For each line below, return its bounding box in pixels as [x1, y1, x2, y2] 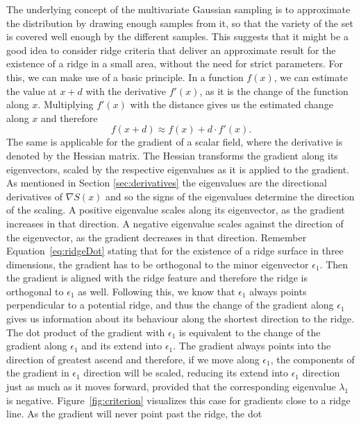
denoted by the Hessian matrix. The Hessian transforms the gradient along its [6, 148, 338, 162]
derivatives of [6, 189, 63, 203]
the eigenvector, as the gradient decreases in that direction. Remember [6, 229, 307, 244]
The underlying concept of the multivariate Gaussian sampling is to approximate [6, 2, 351, 16]
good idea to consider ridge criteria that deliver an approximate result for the [6, 42, 336, 57]
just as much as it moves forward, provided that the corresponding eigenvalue [6, 379, 336, 394]
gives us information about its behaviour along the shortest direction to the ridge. [6, 311, 355, 326]
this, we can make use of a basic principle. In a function [6, 69, 244, 84]
